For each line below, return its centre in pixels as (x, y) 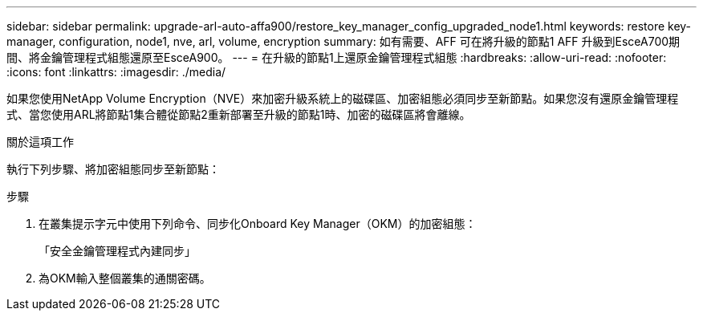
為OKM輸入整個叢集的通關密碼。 (125, 278)
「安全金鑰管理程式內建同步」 (117, 251)
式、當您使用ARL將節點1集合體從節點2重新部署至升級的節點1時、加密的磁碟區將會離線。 (239, 114)
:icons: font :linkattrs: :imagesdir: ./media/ (116, 72)
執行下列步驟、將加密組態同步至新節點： (113, 169)
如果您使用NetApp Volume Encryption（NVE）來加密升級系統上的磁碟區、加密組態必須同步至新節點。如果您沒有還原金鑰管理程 (343, 98)
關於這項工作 (40, 142)
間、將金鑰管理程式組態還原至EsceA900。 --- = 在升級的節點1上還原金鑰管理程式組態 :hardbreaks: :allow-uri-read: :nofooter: (337, 57)
